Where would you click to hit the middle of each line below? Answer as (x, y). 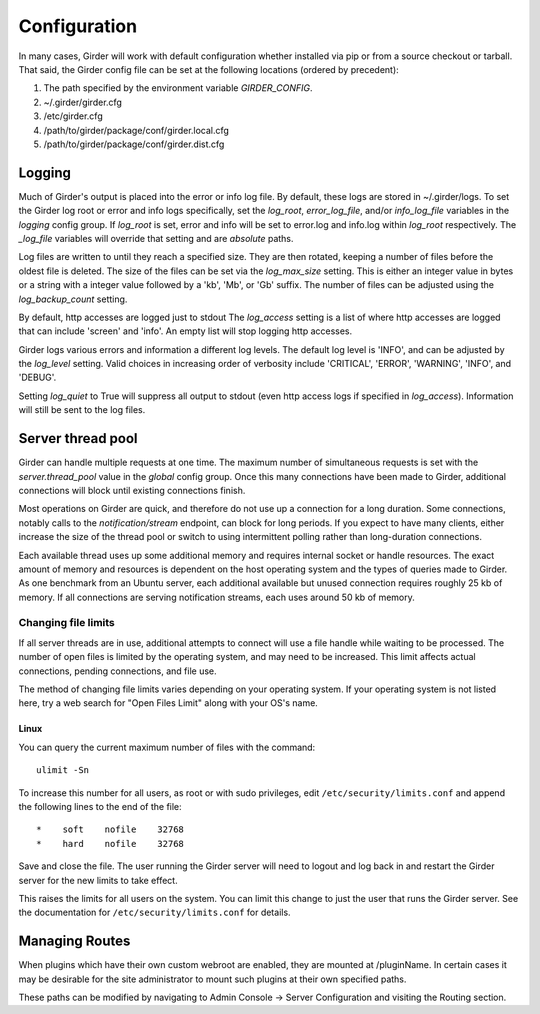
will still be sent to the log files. (82, 410)
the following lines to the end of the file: (100, 806)
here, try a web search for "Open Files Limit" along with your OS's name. (168, 703)
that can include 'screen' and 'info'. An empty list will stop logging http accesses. (185, 331)
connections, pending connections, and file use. (117, 671)
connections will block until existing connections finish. (132, 490)
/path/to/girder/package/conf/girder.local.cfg (136, 130)
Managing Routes (74, 941)
